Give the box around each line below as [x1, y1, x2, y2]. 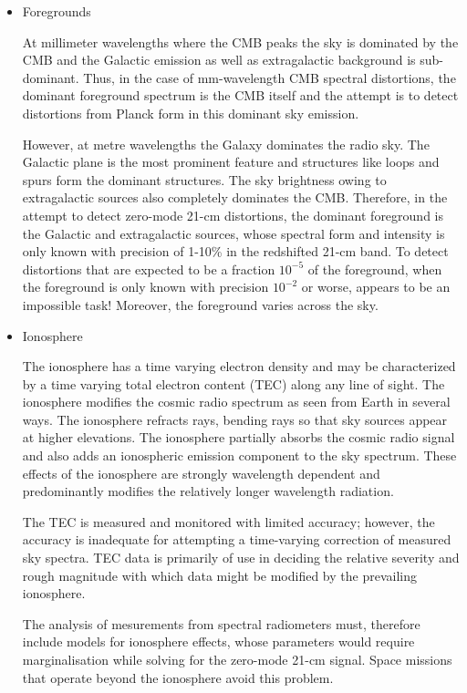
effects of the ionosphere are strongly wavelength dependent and [22, 463, 380, 482]
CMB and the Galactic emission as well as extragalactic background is [22, 50, 416, 69]
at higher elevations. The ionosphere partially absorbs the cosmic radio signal [22, 428, 455, 447]
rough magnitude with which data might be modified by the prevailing [22, 565, 417, 584]
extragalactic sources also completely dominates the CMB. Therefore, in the [22, 188, 448, 207]
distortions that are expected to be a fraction [22, 259, 275, 278]
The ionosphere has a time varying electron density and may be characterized [22, 357, 456, 376]
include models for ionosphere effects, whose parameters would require [22, 632, 415, 651]
